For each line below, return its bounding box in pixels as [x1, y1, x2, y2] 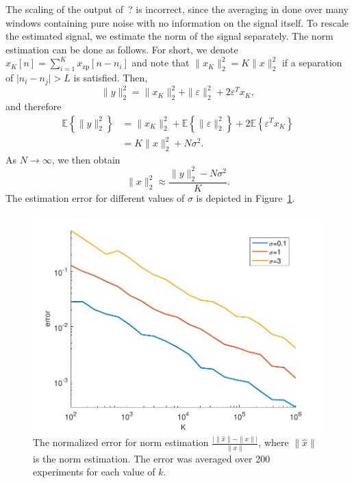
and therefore [5, 99, 62, 113]
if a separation [281, 55, 342, 70]
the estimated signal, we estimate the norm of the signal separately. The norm [5, 29, 333, 43]
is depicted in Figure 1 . [196, 190, 295, 205]
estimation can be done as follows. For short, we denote [5, 42, 238, 56]
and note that [131, 55, 190, 70]
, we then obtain [51, 152, 121, 166]
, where [258, 435, 289, 449]
